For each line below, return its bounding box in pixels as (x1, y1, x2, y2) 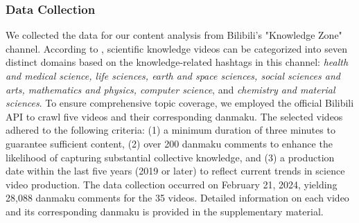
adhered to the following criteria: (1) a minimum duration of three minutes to (6, 123, 335, 137)
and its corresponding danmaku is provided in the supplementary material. (6, 204, 324, 218)
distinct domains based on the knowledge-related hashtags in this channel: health (6, 55, 349, 69)
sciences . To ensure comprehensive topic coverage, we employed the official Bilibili (6, 96, 354, 110)
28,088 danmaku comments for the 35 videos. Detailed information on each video (6, 190, 349, 205)
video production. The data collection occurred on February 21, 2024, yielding (6, 177, 338, 191)
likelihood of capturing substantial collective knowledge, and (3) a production (6, 150, 335, 164)
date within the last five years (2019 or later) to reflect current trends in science (6, 163, 345, 178)
